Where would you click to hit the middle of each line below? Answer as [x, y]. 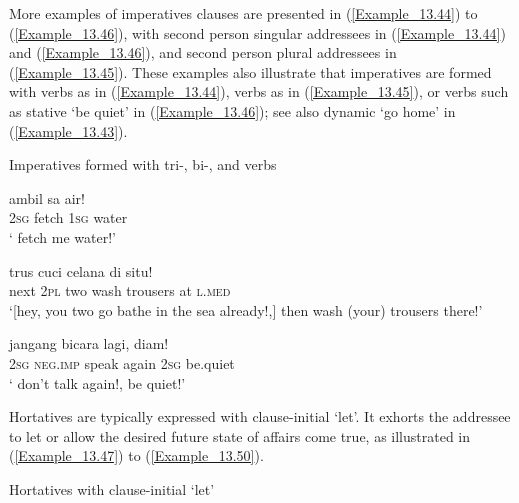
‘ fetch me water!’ [62, 236]
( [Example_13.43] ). [68, 130]
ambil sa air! [47, 197]
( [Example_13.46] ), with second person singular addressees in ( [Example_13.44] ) [257, 32]
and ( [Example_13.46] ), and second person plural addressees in [203, 52]
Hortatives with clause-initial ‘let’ [112, 488]
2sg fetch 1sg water [68, 217]
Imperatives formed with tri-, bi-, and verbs [143, 164]
